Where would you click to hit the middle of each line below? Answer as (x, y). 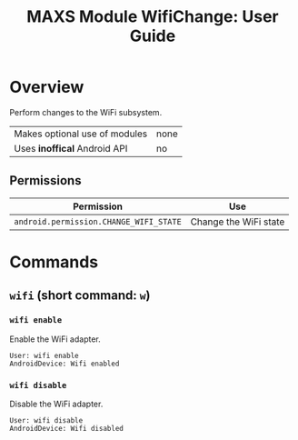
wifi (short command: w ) (80, 296)
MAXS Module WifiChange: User (153, 17)
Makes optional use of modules (81, 134)
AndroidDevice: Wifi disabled (67, 428)
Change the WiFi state (238, 222)
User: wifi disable (46, 420)
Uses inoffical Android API (71, 148)
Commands (54, 262)
